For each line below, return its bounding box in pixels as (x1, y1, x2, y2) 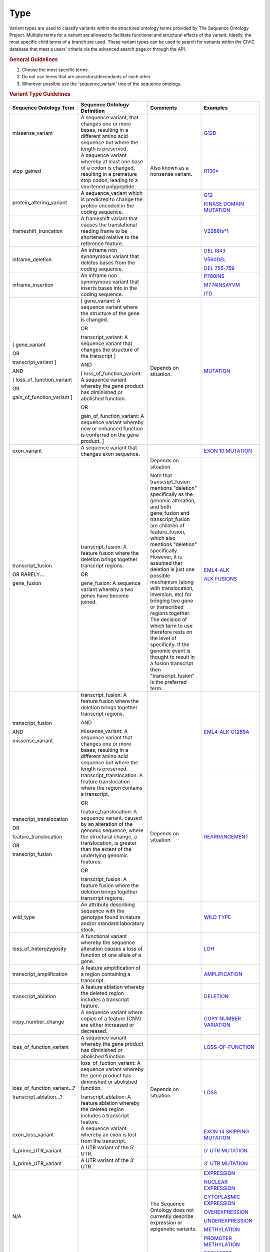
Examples (203, 104, 228, 111)
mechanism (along (150, 578, 194, 585)
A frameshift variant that (80, 215, 138, 222)
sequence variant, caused (80, 814, 142, 821)
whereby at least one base (80, 158, 143, 165)
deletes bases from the (80, 259, 135, 266)
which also (150, 534, 176, 541)
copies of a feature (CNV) (80, 1015, 141, 1022)
